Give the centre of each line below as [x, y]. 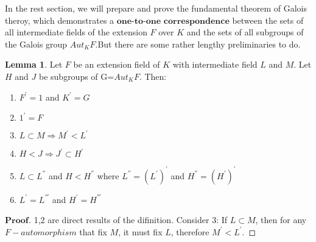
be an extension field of [117, 64]
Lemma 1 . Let [34, 64]
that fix [93, 231]
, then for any [281, 220]
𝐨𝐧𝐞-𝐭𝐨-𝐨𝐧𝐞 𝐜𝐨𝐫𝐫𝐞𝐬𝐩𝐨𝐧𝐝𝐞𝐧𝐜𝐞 [173, 21]
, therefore [190, 231]
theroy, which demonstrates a [60, 20]
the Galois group [36, 44]
